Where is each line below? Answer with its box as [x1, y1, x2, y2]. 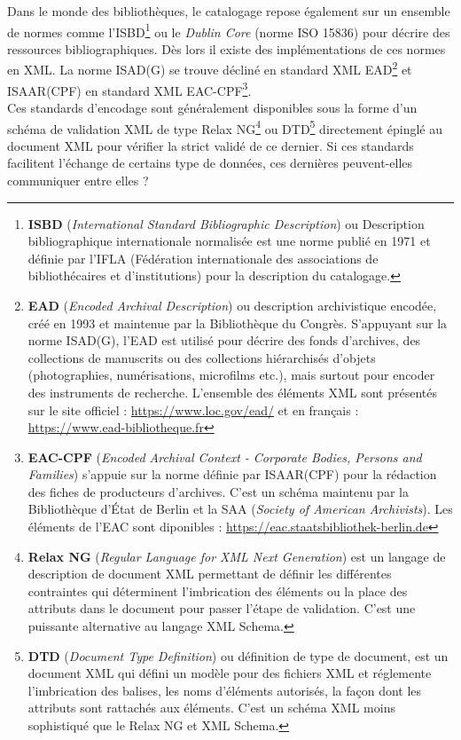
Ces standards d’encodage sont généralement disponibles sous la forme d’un [7, 98, 418, 116]
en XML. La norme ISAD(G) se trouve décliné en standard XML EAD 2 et [7, 58, 412, 79]
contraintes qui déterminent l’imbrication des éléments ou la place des [27, 581, 408, 600]
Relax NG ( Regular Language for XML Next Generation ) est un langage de [27, 547, 446, 565]
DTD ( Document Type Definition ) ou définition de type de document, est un [27, 646, 449, 665]
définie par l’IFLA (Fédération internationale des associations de [27, 248, 379, 267]
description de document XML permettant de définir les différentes [27, 564, 392, 583]
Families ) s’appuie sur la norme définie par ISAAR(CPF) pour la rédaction [27, 465, 437, 484]
